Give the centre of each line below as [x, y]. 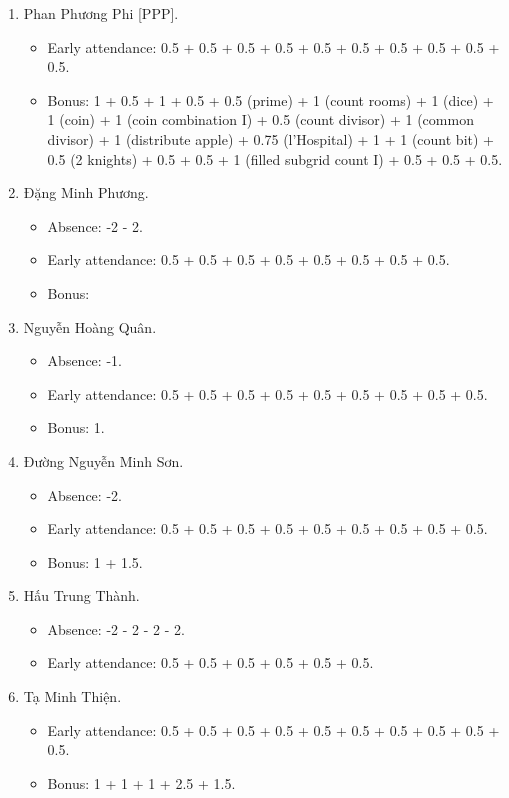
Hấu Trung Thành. [81, 595]
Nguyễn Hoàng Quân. [90, 326]
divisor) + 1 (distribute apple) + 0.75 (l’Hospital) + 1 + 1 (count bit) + [270, 138]
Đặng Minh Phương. [86, 192]
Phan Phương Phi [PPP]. [101, 13]
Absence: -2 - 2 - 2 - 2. [116, 628]
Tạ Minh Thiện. [72, 696]
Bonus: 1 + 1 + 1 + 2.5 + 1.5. [141, 782]
